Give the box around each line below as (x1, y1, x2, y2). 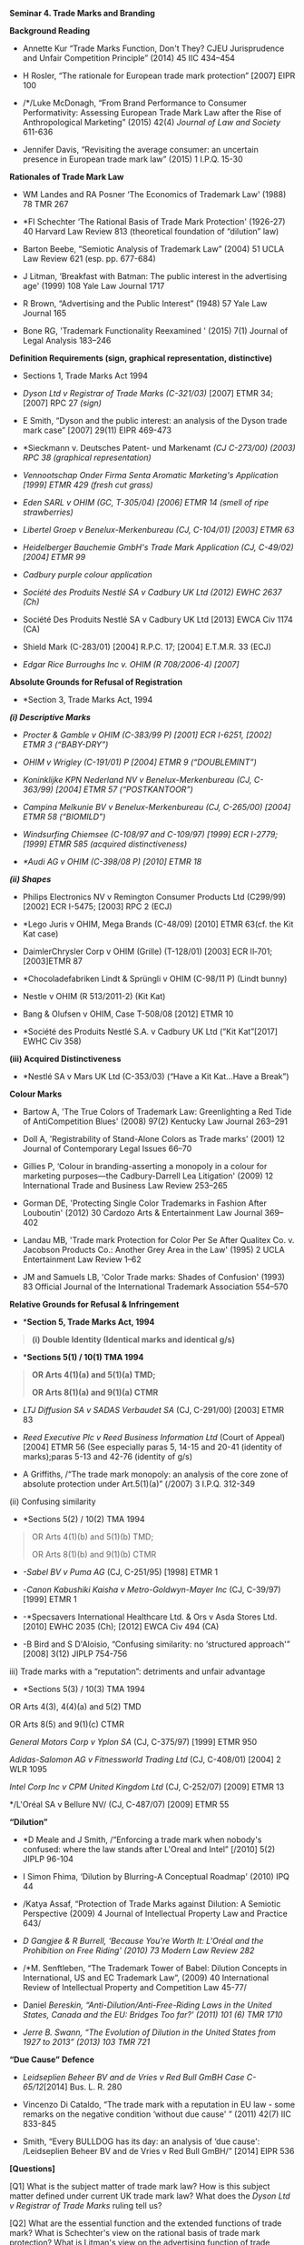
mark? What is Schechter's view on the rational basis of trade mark (9, 2228, 260, 2238)
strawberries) (22, 506, 74, 517)
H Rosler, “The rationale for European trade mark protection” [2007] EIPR (22, 70, 296, 81)
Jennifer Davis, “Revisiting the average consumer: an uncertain (22, 145, 259, 155)
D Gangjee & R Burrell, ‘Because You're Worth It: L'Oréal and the (22, 1936, 264, 1946)
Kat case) (22, 928, 59, 939)
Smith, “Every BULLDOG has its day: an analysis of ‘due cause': (22, 2136, 260, 2147)
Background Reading (9, 25, 91, 35)
